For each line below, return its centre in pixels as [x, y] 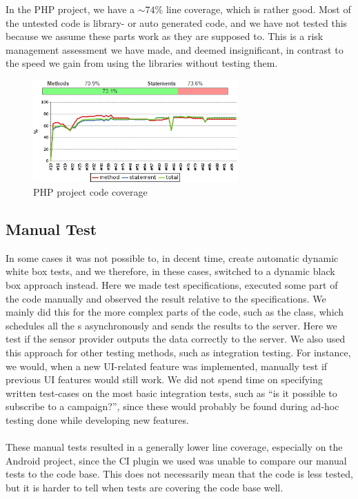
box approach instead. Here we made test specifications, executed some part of [172, 284]
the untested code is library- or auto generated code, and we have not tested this [177, 22]
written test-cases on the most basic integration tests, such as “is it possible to [171, 393]
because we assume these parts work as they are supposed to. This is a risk [165, 36]
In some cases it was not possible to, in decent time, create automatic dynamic [172, 257]
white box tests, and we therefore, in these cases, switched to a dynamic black [170, 271]
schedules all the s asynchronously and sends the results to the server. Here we [171, 325]
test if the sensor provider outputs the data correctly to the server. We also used [176, 339]
